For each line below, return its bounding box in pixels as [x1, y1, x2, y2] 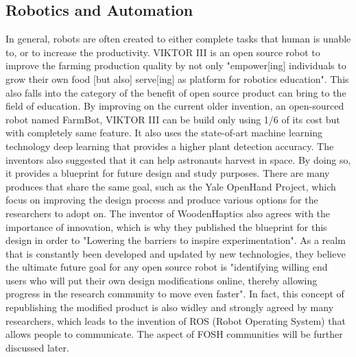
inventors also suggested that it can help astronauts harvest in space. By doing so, [5, 152, 351, 167]
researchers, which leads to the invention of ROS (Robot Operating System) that [5, 313, 346, 328]
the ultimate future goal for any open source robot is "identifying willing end [5, 260, 328, 274]
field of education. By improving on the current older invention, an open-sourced [5, 99, 344, 113]
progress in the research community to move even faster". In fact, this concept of [5, 286, 344, 301]
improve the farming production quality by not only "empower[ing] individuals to [5, 58, 346, 73]
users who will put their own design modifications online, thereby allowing [5, 273, 318, 287]
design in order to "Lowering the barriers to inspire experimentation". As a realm [5, 233, 346, 247]
